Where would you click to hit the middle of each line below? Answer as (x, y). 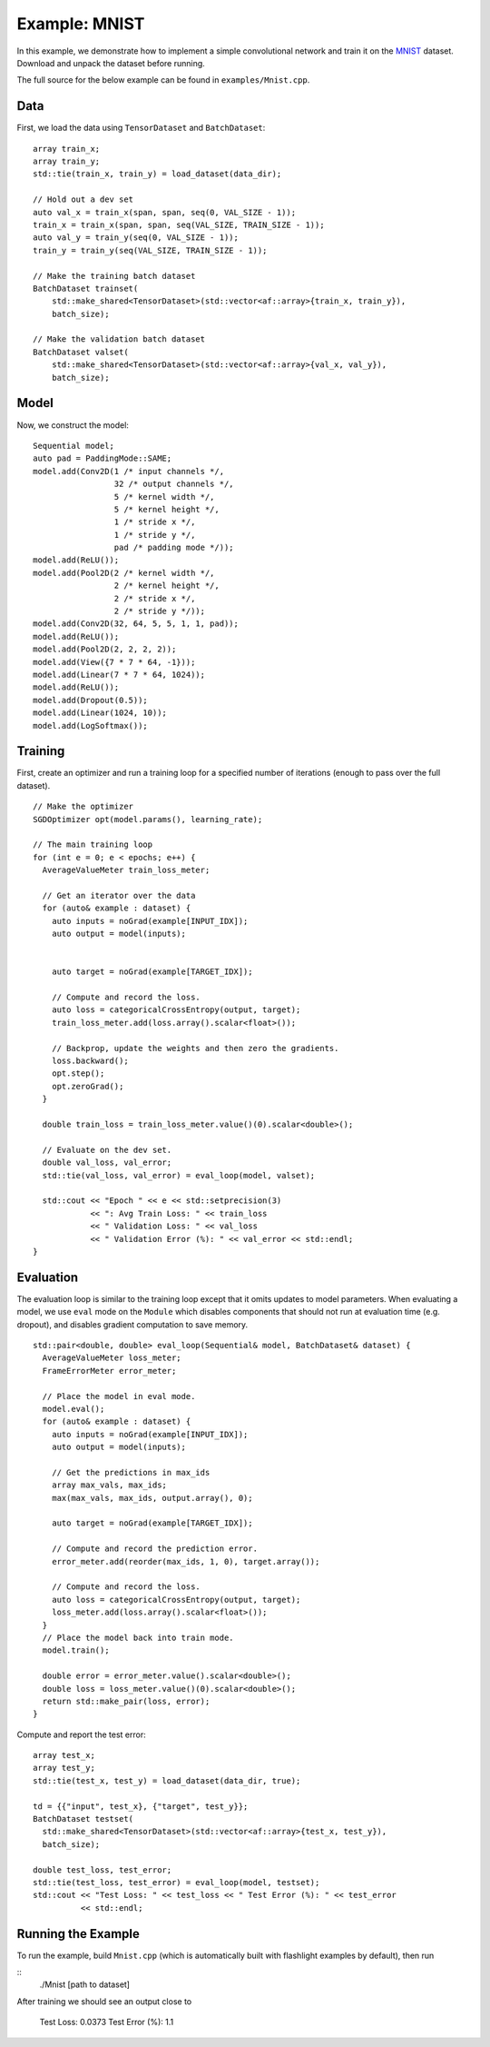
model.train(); (76, 1650)
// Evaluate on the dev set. (107, 1150)
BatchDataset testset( (83, 1819)
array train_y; (67, 162)
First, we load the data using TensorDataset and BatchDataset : (141, 128)
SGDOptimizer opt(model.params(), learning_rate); (148, 819)
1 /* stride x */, (155, 522)
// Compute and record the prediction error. (155, 1549)
